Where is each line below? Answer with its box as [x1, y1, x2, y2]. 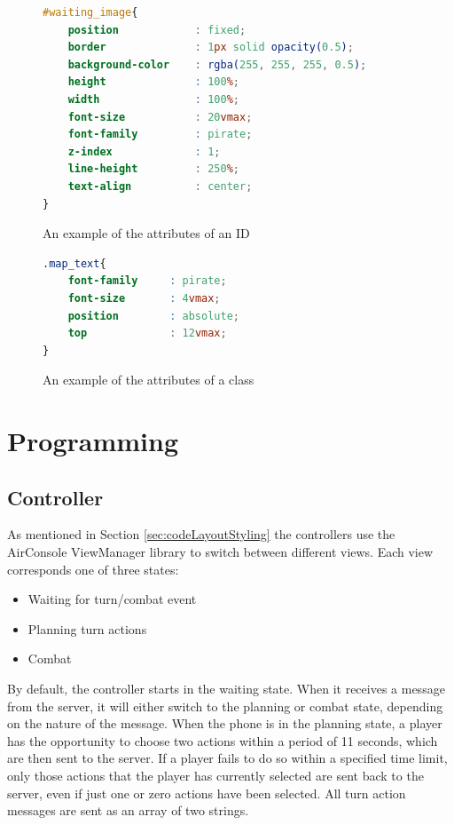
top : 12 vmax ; [67, 327, 227, 340]
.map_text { [43, 257, 106, 270]
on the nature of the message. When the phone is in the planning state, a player [7, 714, 442, 733]
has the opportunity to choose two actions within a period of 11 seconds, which [7, 731, 438, 750]
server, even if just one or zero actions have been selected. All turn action [7, 783, 406, 802]
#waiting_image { [43, 6, 138, 19]
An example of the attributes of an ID [43, 224, 250, 242]
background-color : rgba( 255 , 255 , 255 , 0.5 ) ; [67, 58, 367, 71]
